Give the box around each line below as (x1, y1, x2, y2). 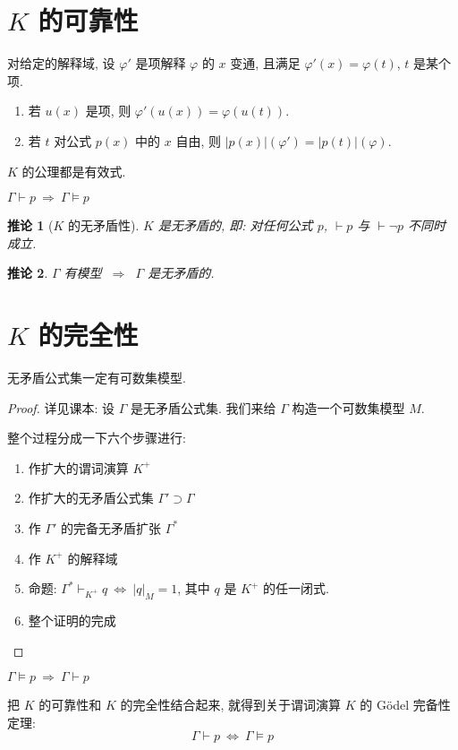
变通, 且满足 (230, 54, 301, 73)
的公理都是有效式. (21, 161, 126, 180)
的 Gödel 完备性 (360, 695, 451, 714)
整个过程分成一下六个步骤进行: (7, 428, 186, 447)
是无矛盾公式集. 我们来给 (131, 398, 276, 417)
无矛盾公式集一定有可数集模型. (7, 368, 186, 386)
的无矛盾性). (68, 216, 140, 235)
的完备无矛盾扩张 (61, 518, 162, 537)
